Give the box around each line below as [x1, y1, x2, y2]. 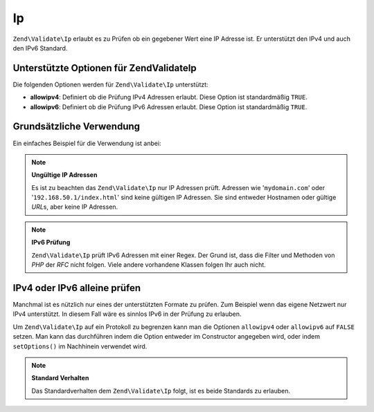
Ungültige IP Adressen [31, 171, 98, 179]
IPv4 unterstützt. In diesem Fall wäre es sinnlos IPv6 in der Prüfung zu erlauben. [12, 310, 242, 318]
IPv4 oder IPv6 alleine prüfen [12, 282, 141, 294]
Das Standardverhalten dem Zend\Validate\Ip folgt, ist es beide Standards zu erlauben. [31, 386, 291, 395]
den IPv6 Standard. [12, 44, 68, 52]
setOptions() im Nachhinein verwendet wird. [12, 342, 148, 350]
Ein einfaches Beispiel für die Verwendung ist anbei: [12, 139, 162, 147]
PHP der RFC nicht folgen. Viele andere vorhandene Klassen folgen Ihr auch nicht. [31, 261, 266, 269]
